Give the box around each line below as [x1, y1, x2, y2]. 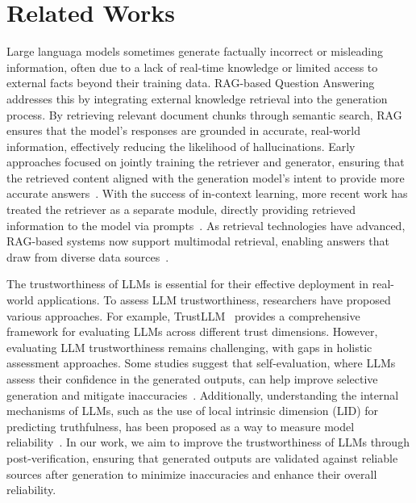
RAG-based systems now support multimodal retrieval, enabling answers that [6, 233, 390, 249]
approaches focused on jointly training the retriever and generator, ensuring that [6, 153, 405, 170]
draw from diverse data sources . [6, 248, 169, 265]
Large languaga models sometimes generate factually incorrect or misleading [6, 43, 383, 60]
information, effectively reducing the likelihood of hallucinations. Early [6, 137, 356, 154]
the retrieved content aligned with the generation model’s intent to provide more [6, 169, 405, 186]
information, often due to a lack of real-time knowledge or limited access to [6, 58, 378, 75]
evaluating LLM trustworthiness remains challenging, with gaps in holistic [6, 338, 372, 355]
